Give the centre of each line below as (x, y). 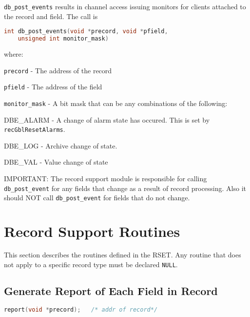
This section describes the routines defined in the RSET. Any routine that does (123, 255)
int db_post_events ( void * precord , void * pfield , (86, 32)
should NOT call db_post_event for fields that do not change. (97, 198)
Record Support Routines (92, 231)
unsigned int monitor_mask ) (63, 39)
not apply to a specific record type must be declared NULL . (91, 264)
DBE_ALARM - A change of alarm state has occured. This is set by (107, 119)
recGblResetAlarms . (35, 129)
